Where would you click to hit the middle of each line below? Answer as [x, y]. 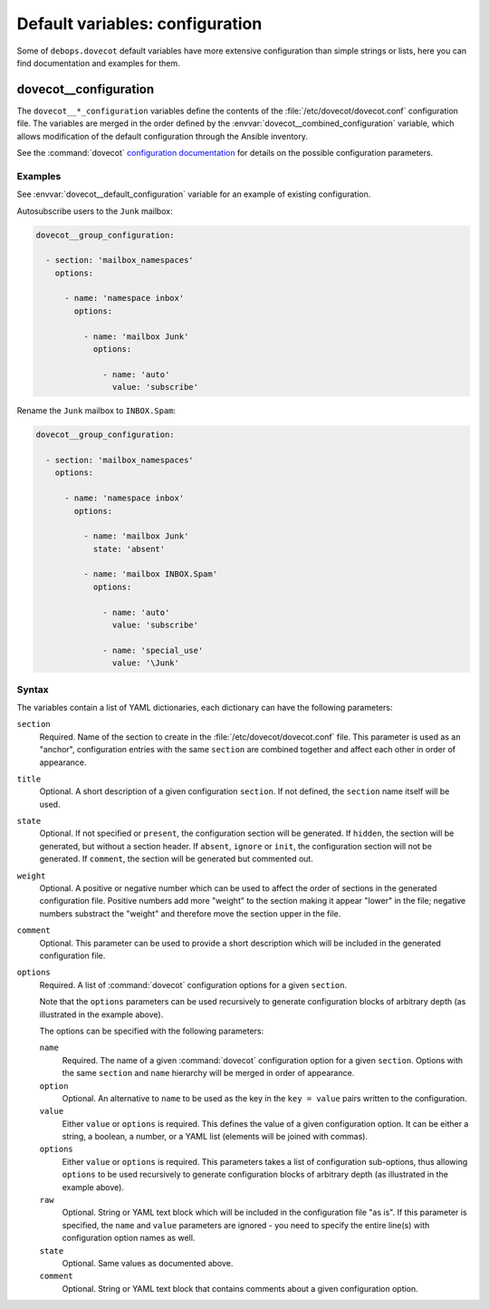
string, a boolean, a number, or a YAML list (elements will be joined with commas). [215, 1137]
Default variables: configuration [139, 24]
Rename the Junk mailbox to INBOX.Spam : [96, 411]
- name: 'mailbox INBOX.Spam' [150, 574]
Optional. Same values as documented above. [148, 1263]
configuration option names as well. [129, 1238]
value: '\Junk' [146, 663]
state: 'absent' [129, 549]
